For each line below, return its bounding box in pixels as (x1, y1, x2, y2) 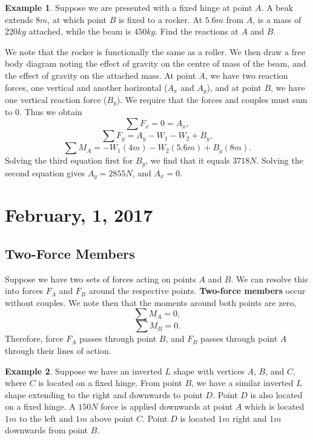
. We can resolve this (231, 272, 308, 285)
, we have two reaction (205, 68, 288, 81)
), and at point (206, 81, 262, 93)
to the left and (19, 412, 73, 424)
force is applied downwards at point (100, 400, 233, 413)
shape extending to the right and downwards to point (5, 388, 203, 401)
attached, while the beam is (28, 25, 131, 38)
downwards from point (5, 424, 88, 436)
